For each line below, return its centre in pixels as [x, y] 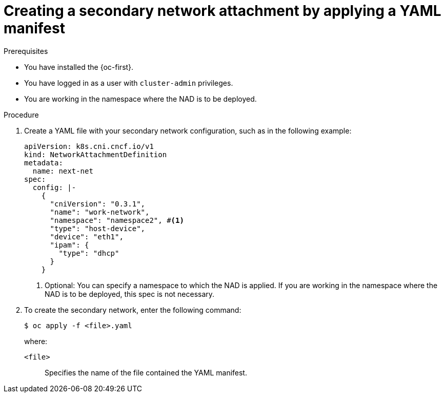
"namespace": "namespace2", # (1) [117, 220]
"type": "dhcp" [89, 253]
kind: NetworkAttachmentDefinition [96, 154]
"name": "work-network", [100, 212]
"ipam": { [69, 245]
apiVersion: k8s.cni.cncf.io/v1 [89, 146]
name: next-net [63, 171]
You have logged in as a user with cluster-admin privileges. [129, 83]
